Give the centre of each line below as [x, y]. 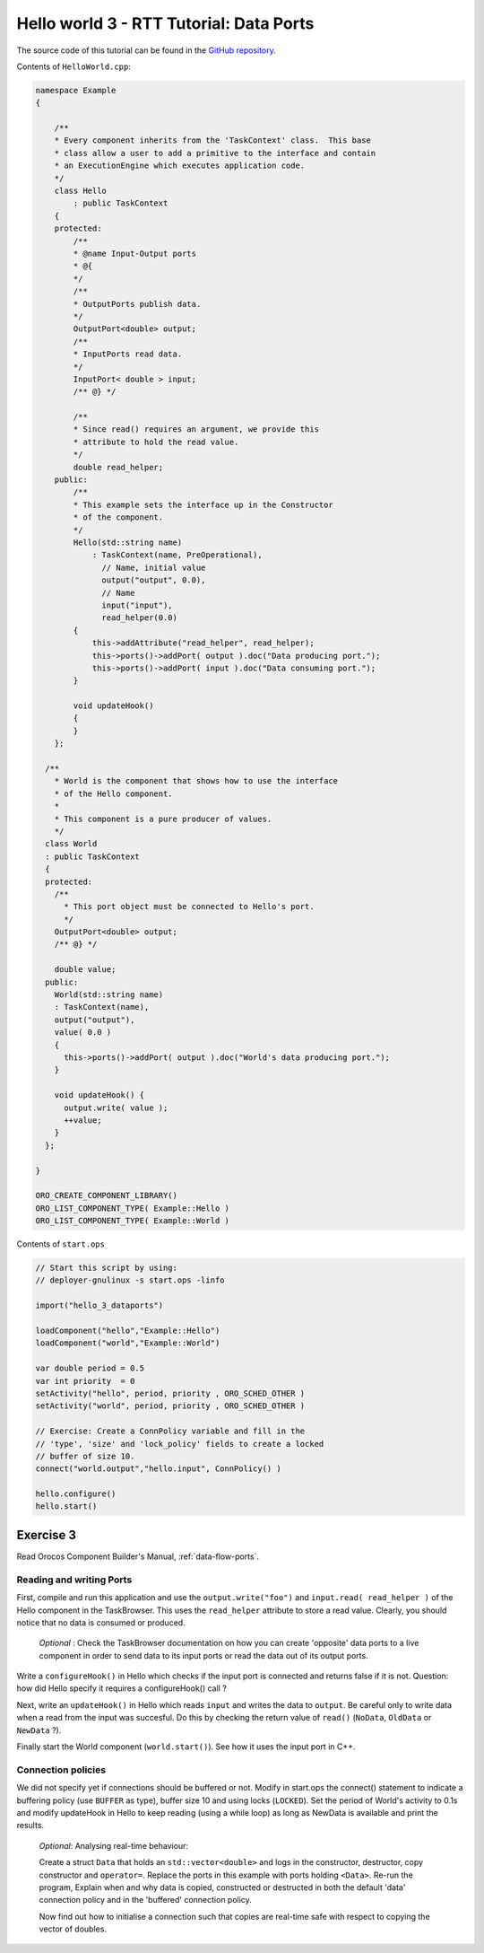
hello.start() [66, 1506]
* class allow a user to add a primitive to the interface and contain [215, 153]
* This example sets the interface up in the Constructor [203, 504]
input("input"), [138, 605]
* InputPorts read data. [128, 354]
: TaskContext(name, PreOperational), [177, 555]
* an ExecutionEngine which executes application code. [180, 166]
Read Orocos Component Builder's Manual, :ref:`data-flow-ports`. [138, 1556]
